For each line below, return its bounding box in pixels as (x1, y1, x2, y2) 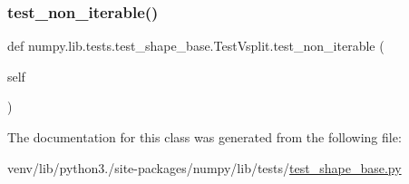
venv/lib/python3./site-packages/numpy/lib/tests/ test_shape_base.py (7, 158, 402, 177)
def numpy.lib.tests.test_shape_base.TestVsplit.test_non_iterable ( (7, 36, 385, 55)
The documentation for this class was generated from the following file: (7, 128, 402, 146)
